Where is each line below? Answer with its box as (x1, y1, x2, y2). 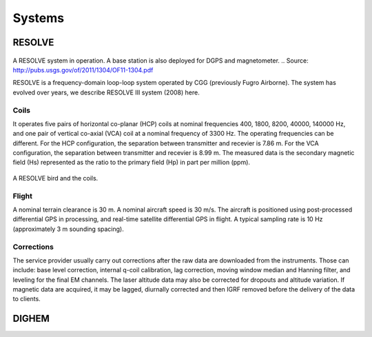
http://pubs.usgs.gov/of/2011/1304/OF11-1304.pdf (12, 65, 154, 74)
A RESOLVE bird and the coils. (12, 174, 99, 182)
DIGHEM (12, 313, 50, 325)
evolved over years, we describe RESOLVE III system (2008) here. (12, 88, 200, 96)
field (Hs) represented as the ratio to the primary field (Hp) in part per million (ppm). (12, 159, 251, 167)
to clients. (12, 295, 41, 303)
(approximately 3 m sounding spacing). (12, 225, 124, 233)
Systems (12, 10, 65, 25)
